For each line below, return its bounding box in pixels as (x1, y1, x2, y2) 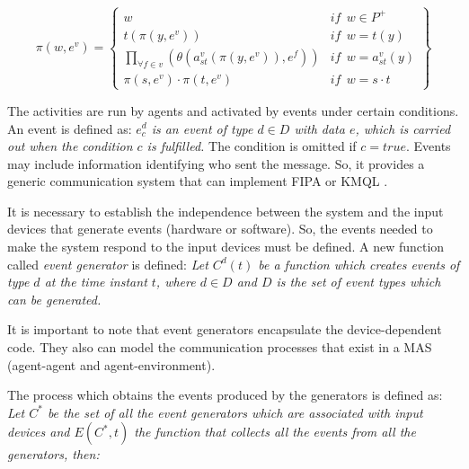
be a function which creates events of (258, 254, 460, 273)
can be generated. (7, 289, 102, 308)
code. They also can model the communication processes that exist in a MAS (7, 338, 432, 357)
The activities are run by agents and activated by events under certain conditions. (7, 101, 459, 119)
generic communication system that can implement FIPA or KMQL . (7, 172, 388, 190)
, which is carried (355, 119, 451, 137)
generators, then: (7, 445, 100, 464)
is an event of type (151, 119, 253, 137)
